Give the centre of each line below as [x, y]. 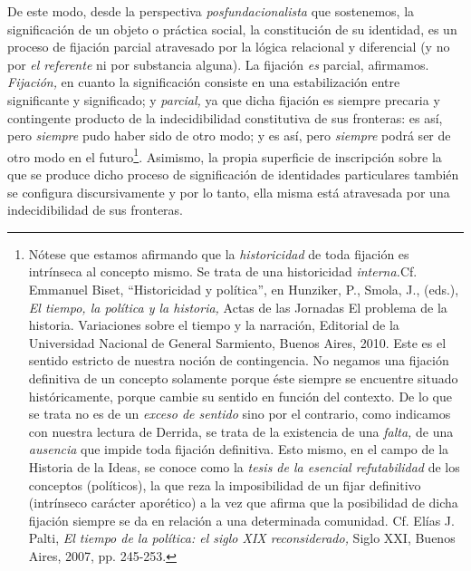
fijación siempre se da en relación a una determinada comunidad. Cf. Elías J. [241, 520]
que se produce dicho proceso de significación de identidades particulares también [233, 174]
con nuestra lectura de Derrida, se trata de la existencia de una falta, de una [241, 431]
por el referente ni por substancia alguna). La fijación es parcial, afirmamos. [218, 64]
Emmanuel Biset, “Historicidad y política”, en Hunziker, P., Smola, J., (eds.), [244, 289]
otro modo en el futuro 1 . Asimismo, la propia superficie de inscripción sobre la [225, 155]
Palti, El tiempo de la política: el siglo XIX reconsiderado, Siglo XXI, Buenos [242, 538]
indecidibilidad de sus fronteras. [96, 210]
